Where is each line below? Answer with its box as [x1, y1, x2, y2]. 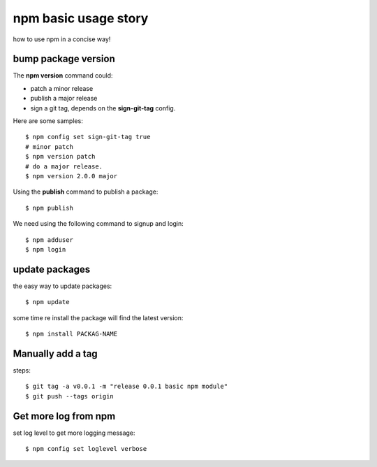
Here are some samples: [13, 117, 83, 125]
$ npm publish [25, 203, 73, 212]
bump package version [13, 53, 115, 65]
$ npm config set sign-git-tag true [25, 133, 151, 141]
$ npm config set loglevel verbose [25, 445, 147, 452]
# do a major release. [25, 162, 103, 171]
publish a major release [30, 94, 98, 103]
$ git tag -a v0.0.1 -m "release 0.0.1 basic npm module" [25, 382, 228, 391]
